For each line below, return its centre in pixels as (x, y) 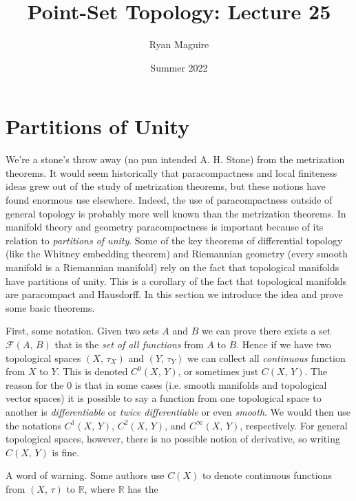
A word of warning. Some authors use (85, 475)
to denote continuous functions (267, 475)
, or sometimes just (218, 371)
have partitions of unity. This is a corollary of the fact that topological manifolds (176, 280)
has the (143, 488)
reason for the (35, 384)
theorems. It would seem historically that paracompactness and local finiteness (171, 172)
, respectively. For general (294, 425)
